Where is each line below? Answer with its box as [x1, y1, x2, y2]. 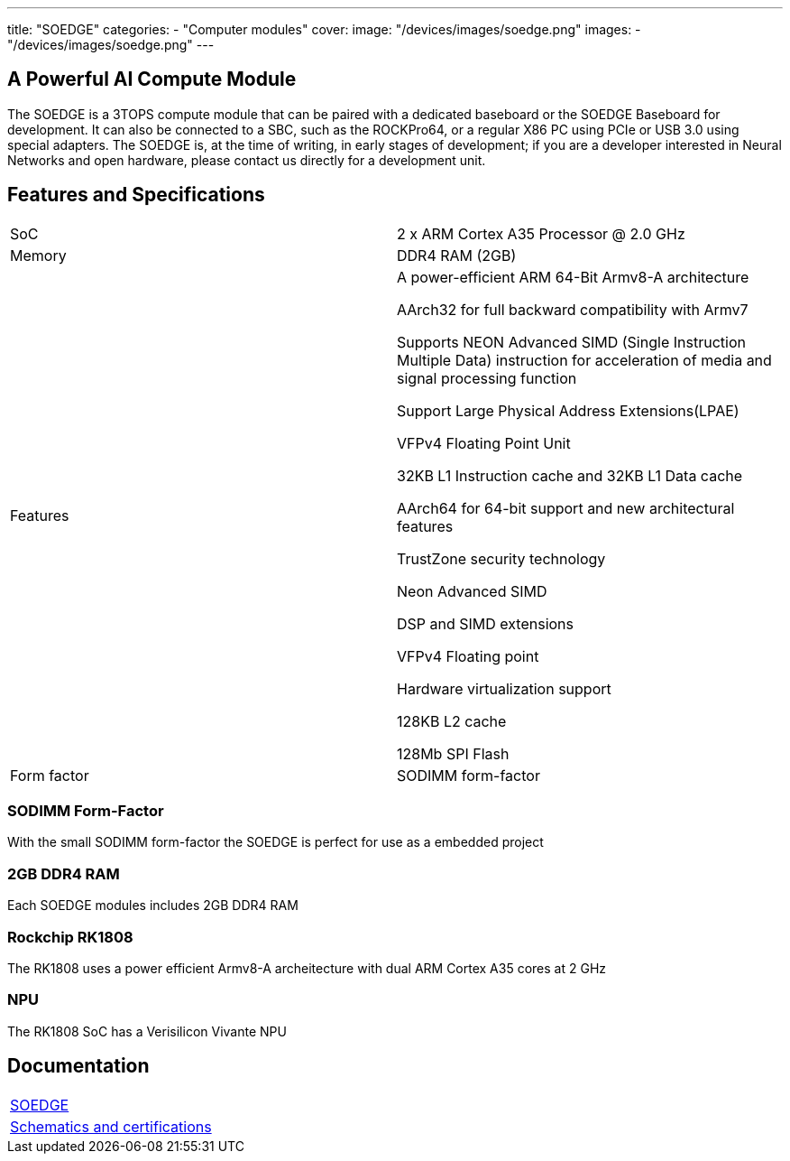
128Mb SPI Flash [397, 744, 510, 763]
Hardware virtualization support [397, 679, 611, 698]
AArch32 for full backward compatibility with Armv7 [397, 300, 749, 319]
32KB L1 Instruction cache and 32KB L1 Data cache [397, 466, 743, 485]
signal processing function [397, 368, 577, 387]
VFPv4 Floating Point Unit [397, 433, 571, 452]
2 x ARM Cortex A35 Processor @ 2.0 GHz [397, 224, 685, 243]
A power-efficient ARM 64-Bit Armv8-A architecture [397, 267, 749, 286]
